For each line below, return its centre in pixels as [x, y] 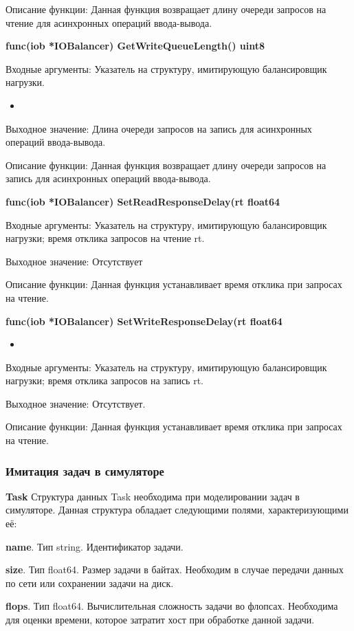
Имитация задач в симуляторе [85, 471]
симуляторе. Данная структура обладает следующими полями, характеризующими [177, 510]
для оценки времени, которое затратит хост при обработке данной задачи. [160, 620]
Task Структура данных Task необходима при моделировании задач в [153, 496]
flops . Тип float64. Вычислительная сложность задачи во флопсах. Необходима [172, 606]
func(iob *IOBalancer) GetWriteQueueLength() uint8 [135, 46]
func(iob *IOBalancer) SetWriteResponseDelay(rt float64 [144, 321]
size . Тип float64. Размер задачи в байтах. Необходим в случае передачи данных [175, 569]
